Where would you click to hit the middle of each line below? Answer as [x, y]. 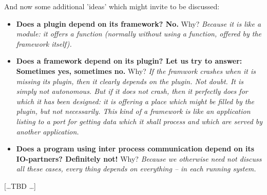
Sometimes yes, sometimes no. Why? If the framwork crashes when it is [136, 71]
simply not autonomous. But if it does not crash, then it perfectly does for [132, 91]
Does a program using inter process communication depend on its [135, 149]
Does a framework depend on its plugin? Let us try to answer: [129, 61]
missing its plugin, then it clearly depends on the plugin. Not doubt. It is [130, 81]
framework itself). [44, 43]
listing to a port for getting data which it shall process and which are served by [139, 121]
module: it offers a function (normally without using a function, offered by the [139, 34]
